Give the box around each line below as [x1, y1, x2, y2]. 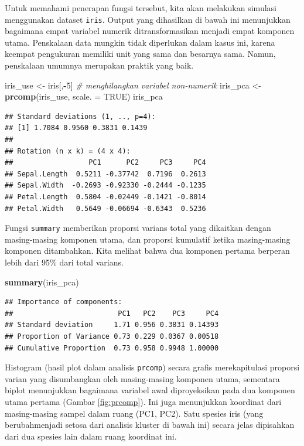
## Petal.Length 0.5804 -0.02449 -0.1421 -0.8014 [5, 192, 206, 201]
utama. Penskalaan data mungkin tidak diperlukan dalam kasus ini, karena [5, 36, 275, 48]
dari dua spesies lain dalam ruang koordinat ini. [5, 430, 177, 442]
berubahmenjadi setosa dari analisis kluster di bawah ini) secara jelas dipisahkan [5, 418, 295, 431]
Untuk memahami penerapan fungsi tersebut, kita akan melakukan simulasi [5, 2, 276, 13]
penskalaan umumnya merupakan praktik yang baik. [5, 59, 194, 72]
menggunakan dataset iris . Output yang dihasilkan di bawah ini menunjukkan [5, 13, 291, 25]
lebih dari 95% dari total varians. [5, 256, 124, 268]
